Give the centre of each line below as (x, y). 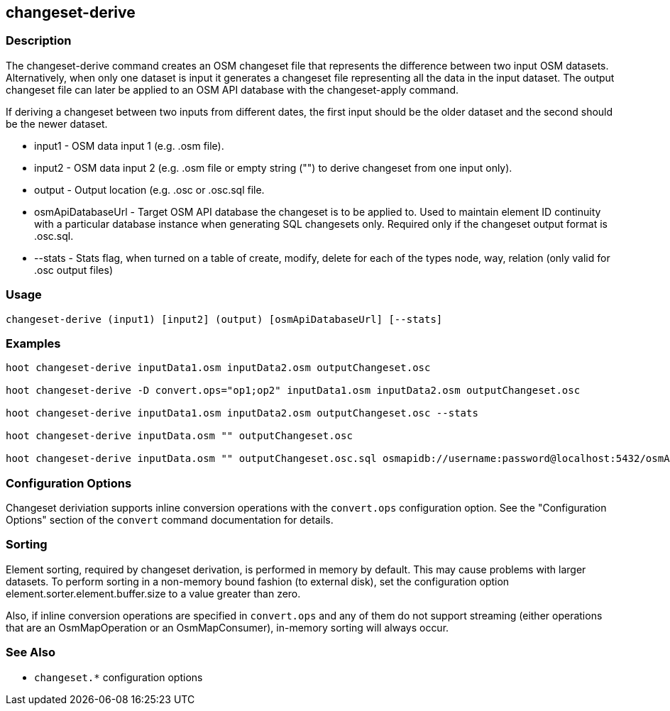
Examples (33, 343)
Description (39, 41)
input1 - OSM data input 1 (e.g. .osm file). (129, 145)
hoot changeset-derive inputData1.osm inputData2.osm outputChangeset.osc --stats (242, 413)
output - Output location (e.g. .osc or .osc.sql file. (149, 189)
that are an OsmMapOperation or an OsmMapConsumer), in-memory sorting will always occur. (227, 627)
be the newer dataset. (57, 123)
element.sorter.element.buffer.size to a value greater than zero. (153, 593)
